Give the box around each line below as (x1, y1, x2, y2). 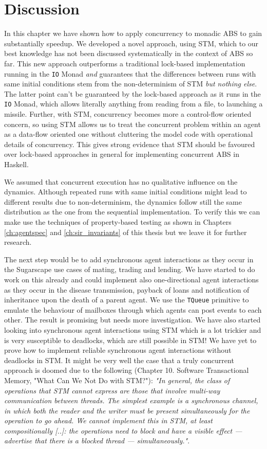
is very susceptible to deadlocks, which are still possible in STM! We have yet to (4, 334, 257, 345)
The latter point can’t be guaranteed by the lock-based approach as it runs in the (4, 88, 261, 99)
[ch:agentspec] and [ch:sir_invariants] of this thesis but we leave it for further (4, 226, 247, 237)
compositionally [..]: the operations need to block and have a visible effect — (4, 425, 242, 436)
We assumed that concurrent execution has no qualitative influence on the (4, 176, 238, 187)
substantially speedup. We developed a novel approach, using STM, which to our (4, 38, 259, 48)
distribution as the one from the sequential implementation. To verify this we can (4, 206, 260, 217)
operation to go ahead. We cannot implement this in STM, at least (4, 415, 213, 426)
